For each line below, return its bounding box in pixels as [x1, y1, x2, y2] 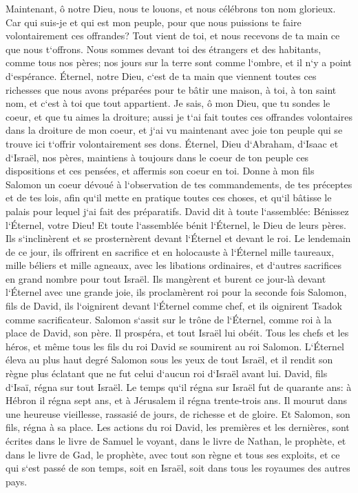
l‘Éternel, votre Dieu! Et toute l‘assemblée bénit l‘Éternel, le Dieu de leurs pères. [6, 217, 346, 232]
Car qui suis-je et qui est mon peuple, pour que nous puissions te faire [6, 14, 302, 29]
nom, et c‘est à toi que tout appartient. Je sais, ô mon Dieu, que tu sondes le [6, 96, 330, 110]
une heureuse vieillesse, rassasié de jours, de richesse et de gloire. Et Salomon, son [6, 406, 350, 421]
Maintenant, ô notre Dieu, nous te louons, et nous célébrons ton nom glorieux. [6, 1, 336, 15]
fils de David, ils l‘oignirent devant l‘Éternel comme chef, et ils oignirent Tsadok [6, 299, 342, 313]
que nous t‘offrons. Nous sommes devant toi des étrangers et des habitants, [6, 41, 322, 56]
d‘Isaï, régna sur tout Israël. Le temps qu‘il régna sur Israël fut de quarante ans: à [6, 379, 352, 394]
